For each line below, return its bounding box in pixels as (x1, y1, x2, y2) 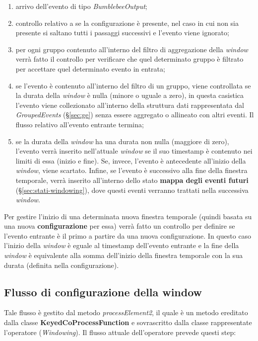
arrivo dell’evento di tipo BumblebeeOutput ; (15, 1, 147, 11)
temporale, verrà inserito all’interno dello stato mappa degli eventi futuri (15, 174, 249, 185)
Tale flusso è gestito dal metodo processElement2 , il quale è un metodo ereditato (4, 307, 248, 318)
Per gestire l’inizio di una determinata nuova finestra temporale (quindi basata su (4, 211, 252, 221)
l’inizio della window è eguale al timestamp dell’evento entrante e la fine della (4, 240, 239, 251)
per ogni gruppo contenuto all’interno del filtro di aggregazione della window (15, 44, 248, 54)
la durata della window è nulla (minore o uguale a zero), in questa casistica (15, 90, 244, 100)
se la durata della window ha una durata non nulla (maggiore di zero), (15, 136, 229, 146)
